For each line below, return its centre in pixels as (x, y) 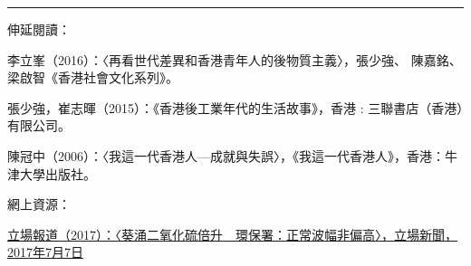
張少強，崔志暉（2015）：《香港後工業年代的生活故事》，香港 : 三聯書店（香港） (235, 107)
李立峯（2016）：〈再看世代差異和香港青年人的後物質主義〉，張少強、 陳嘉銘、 (235, 59)
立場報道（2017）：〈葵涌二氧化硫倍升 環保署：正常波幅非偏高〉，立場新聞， (232, 234)
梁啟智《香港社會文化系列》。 (93, 77)
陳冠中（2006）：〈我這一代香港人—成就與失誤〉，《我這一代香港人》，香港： (226, 155)
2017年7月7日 (45, 252)
